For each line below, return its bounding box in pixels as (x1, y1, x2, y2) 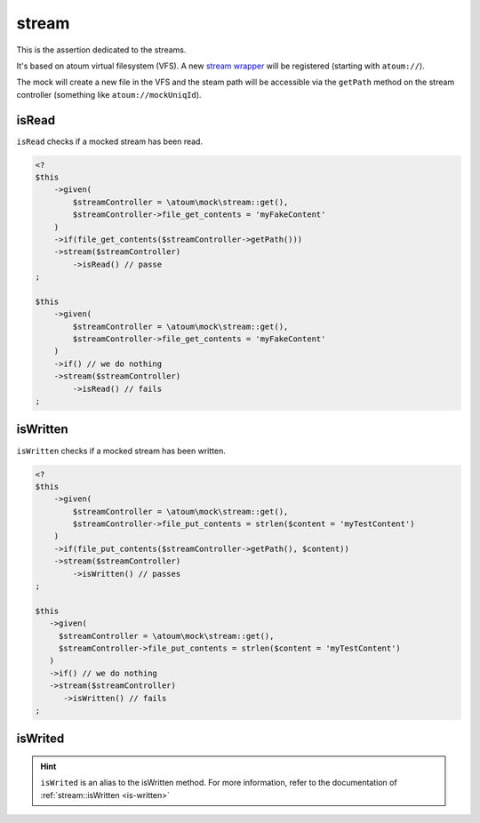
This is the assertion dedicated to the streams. (16, 44, 187, 55)
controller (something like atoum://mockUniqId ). (16, 89, 202, 100)
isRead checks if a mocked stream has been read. (16, 136, 204, 147)
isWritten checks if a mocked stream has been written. (16, 445, 226, 456)
